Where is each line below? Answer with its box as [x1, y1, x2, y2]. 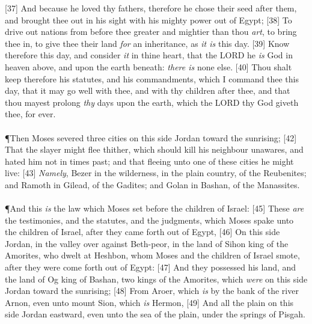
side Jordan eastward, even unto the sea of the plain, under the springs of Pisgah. [5, 308, 305, 320]
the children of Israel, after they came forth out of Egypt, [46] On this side [5, 225, 280, 238]
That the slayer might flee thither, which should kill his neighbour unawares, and [5, 143, 304, 156]
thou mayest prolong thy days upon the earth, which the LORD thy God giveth [5, 96, 299, 108]
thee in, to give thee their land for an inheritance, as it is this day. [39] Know [5, 37, 290, 49]
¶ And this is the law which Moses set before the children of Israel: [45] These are [5, 202, 304, 215]
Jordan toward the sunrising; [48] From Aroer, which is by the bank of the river [5, 284, 299, 297]
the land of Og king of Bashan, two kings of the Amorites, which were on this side [5, 272, 308, 285]
